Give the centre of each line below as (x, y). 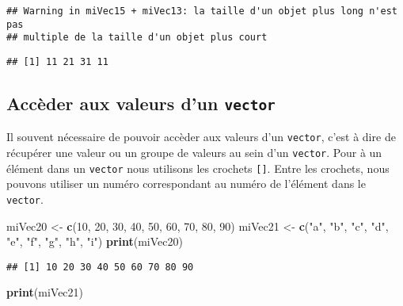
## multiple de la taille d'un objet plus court (137, 38)
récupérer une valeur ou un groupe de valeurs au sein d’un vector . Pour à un (194, 153)
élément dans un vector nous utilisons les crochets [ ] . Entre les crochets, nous (198, 168)
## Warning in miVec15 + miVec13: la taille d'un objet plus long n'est (202, 11)
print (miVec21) (45, 292)
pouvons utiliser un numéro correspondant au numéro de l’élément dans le (186, 184)
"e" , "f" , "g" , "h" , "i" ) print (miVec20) (95, 241)
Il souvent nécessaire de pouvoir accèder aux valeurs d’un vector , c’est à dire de (201, 137)
